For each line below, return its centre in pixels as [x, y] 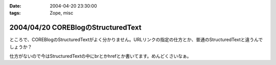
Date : [15, 6]
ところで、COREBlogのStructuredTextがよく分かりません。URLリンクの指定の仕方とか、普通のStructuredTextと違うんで [136, 40]
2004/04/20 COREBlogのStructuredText [75, 28]
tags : [15, 13]
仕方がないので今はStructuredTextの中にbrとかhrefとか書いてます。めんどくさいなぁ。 [100, 56]
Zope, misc [62, 13]
